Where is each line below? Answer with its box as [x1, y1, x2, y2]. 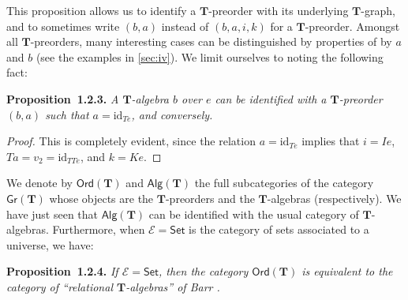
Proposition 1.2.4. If [6, 263, 118, 279]
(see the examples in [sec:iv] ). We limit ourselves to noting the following [36, 48, 384, 65]
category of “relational [6, 278, 113, 294]
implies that [301, 133, 360, 149]
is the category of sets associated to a [189, 221, 369, 238]
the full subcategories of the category [194, 174, 374, 191]
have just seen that [6, 205, 99, 222]
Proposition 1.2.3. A [6, 90, 119, 107]
